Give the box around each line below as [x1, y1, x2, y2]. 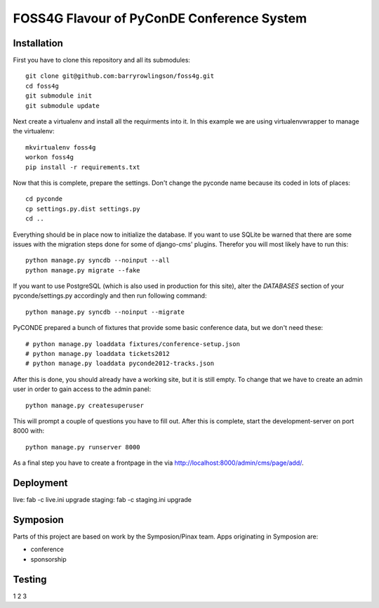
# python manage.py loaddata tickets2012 [25, 350, 170, 358]
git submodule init [25, 92, 93, 100]
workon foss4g [25, 153, 74, 161]
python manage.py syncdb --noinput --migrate [25, 308, 185, 316]
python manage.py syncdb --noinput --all [25, 256, 170, 265]
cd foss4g [25, 81, 59, 90]
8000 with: [13, 427, 45, 435]
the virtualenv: [13, 127, 55, 136]
